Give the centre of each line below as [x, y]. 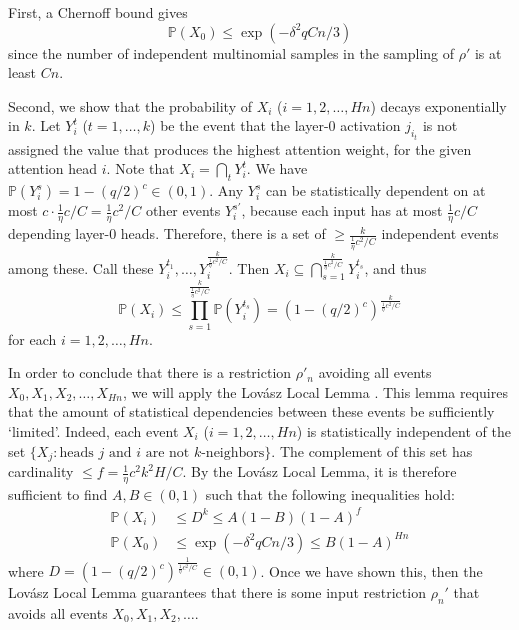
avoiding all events [375, 372]
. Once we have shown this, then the [371, 570]
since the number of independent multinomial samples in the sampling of [231, 52]
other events [183, 210]
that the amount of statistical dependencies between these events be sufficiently [251, 411]
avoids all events [58, 612]
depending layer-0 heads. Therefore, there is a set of [167, 233]
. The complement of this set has [372, 450]
